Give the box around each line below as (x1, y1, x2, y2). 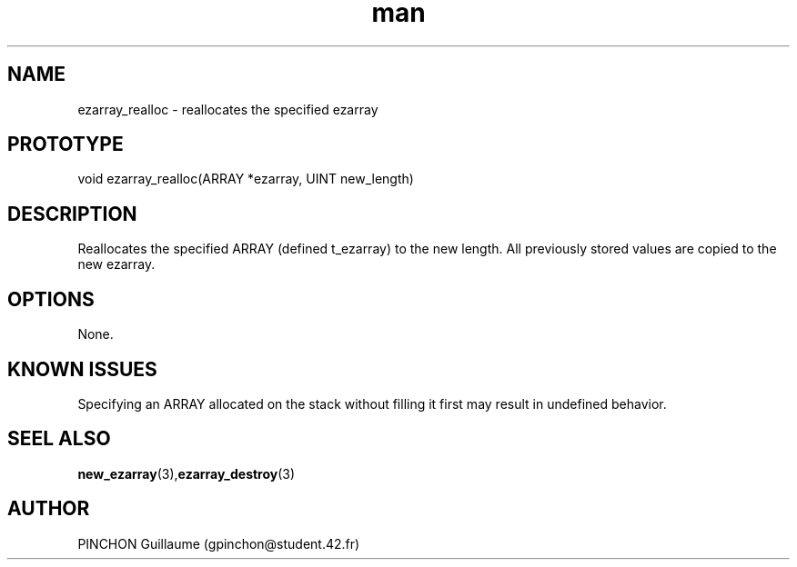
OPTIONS (7, 287, 95, 311)
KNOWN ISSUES (7, 357, 157, 381)
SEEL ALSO (7, 427, 111, 451)
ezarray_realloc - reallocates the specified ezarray (77, 101, 378, 117)
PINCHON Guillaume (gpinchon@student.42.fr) (77, 535, 360, 552)
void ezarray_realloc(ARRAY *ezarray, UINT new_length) (77, 171, 414, 187)
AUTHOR (7, 497, 90, 521)
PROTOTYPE (7, 133, 124, 156)
